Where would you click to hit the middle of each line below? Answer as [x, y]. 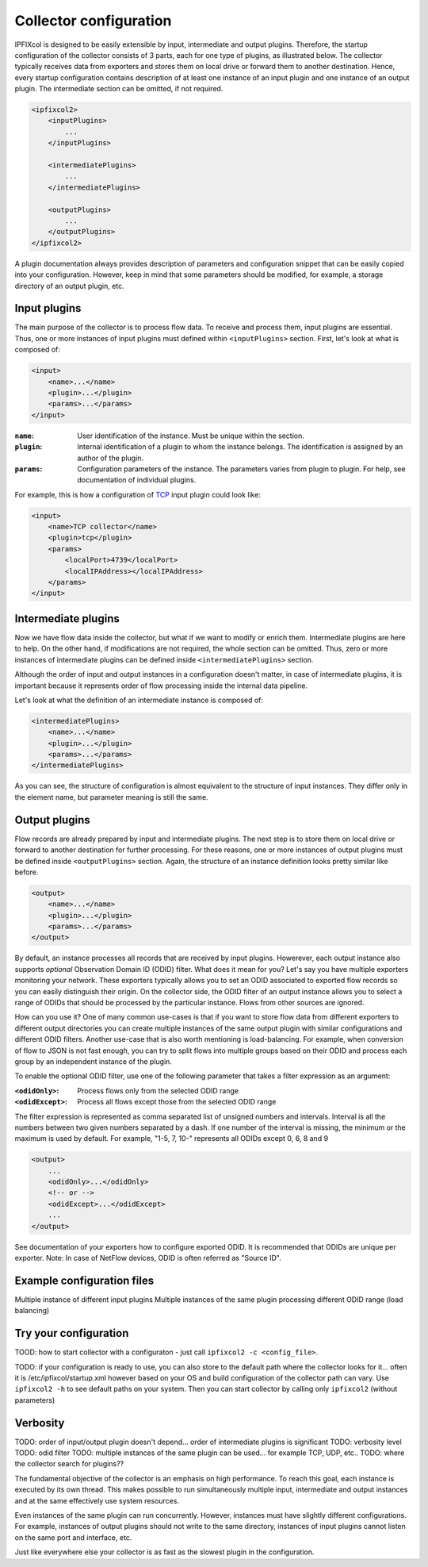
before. [27, 872]
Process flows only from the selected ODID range [158, 1090]
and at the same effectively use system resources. [97, 1500]
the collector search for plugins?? [69, 1464]
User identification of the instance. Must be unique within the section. [191, 436]
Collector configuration [93, 21]
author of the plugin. [111, 458]
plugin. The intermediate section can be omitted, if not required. [119, 89]
